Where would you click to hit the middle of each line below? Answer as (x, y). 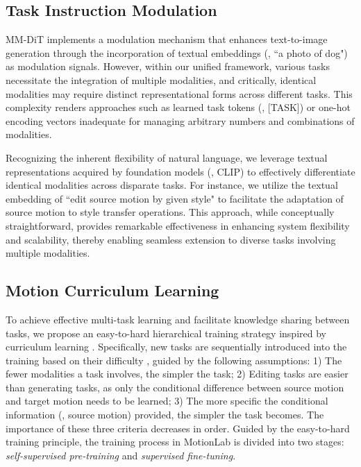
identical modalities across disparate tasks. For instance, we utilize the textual (172, 185)
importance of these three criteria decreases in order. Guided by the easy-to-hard (178, 428)
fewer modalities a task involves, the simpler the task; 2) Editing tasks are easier (177, 374)
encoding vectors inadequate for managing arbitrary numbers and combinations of (180, 120)
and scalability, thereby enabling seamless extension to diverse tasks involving (171, 239)
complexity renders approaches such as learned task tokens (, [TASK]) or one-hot (178, 107)
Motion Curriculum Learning (112, 290)
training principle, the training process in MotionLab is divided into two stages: (175, 442)
